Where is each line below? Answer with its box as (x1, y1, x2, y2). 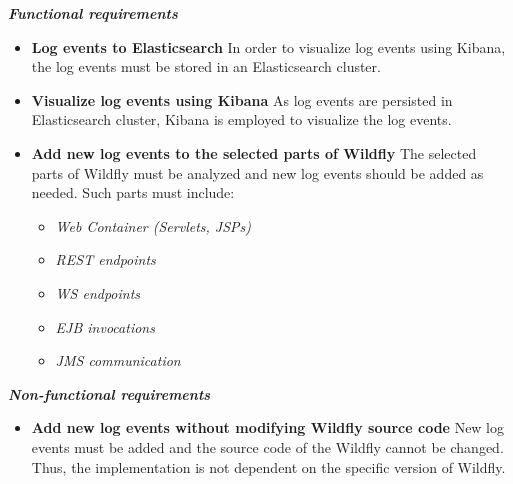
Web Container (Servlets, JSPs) (55, 215, 252, 236)
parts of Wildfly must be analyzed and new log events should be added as (31, 162, 484, 183)
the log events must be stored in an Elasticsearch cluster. (31, 56, 381, 77)
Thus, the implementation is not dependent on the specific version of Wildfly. (31, 456, 506, 477)
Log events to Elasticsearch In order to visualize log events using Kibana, (31, 36, 506, 57)
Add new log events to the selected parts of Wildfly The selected (31, 142, 477, 163)
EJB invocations (55, 316, 155, 337)
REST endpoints (55, 249, 156, 270)
